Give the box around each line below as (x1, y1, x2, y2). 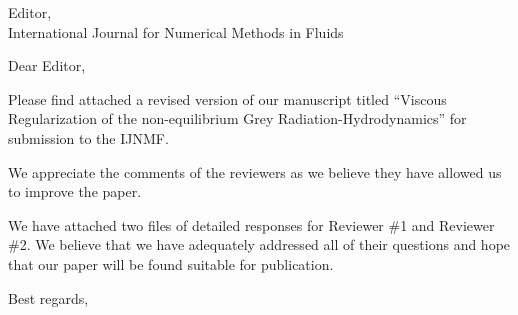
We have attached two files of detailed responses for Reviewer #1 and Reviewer (8, 214, 495, 235)
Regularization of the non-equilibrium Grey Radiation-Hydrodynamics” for (8, 108, 467, 129)
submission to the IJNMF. (8, 127, 169, 148)
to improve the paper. (8, 181, 142, 202)
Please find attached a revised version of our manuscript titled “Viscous (8, 88, 447, 109)
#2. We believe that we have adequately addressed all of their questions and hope (8, 234, 511, 255)
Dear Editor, (8, 55, 86, 76)
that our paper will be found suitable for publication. (8, 253, 334, 274)
